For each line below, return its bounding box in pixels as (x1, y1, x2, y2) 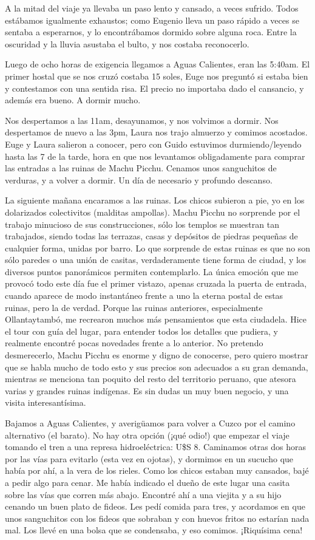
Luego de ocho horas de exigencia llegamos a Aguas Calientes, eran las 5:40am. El (5, 58, 310, 70)
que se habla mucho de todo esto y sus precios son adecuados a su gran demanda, (5, 360, 308, 373)
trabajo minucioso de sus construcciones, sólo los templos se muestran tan (5, 217, 279, 230)
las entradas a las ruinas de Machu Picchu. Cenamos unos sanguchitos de (5, 162, 277, 174)
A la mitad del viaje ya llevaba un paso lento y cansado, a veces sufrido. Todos (5, 2, 299, 14)
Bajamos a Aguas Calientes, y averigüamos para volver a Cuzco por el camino (5, 417, 296, 429)
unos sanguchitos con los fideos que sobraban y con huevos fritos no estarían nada (5, 511, 310, 524)
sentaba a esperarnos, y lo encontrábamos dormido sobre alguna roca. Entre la (5, 26, 297, 38)
